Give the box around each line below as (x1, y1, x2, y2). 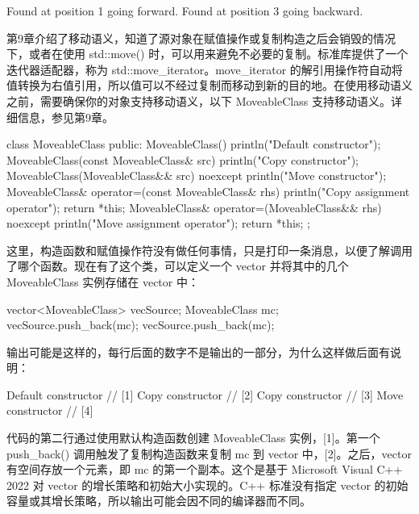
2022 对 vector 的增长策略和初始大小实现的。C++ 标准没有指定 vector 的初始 (6, 476, 409, 493)
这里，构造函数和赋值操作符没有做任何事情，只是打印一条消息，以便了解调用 (6, 241, 413, 258)
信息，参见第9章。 (17, 108, 114, 125)
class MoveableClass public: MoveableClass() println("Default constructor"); (6, 136, 381, 153)
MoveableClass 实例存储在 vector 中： (6, 273, 199, 290)
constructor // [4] (6, 402, 93, 419)
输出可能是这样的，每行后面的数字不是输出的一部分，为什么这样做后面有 (6, 343, 390, 360)
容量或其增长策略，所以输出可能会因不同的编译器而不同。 (6, 492, 311, 509)
